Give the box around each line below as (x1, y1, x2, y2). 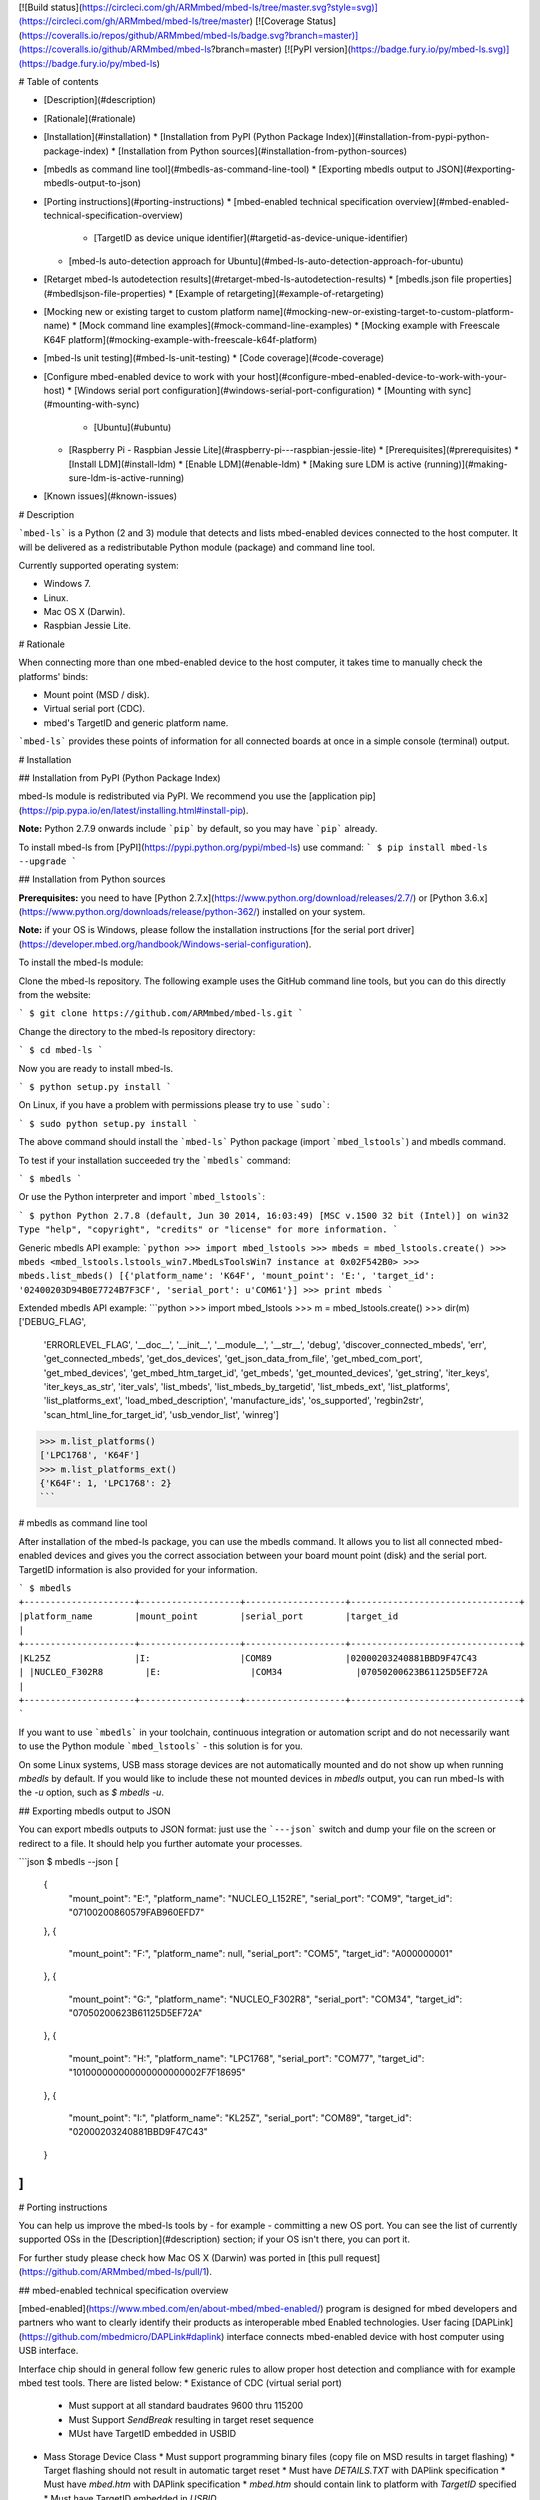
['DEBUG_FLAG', (18, 1316, 87, 1328)
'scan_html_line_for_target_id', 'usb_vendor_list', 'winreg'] (43, 1408, 280, 1420)
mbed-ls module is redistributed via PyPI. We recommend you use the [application (18, 790, 358, 802)
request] (345, 2251, 381, 2264)
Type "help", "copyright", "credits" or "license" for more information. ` (18, 1224, 399, 1235)
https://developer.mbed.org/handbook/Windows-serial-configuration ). (21, 938, 312, 950)
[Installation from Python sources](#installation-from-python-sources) (118, 145, 407, 157)
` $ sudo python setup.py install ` (18, 1118, 199, 1129)
